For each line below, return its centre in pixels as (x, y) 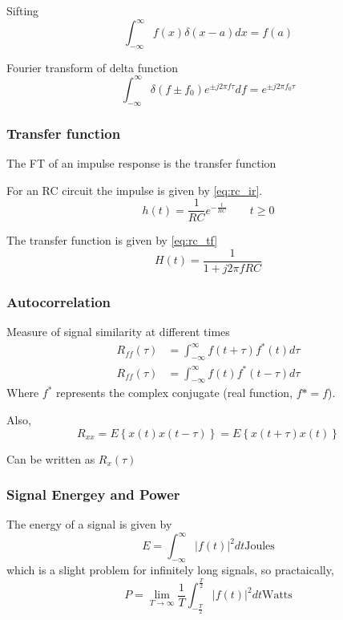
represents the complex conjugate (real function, (174, 393)
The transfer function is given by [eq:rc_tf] (112, 240)
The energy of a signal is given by (89, 524)
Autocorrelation (59, 301)
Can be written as (51, 458)
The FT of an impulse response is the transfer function (141, 163)
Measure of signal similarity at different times (118, 332)
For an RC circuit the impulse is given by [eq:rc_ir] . (135, 190)
